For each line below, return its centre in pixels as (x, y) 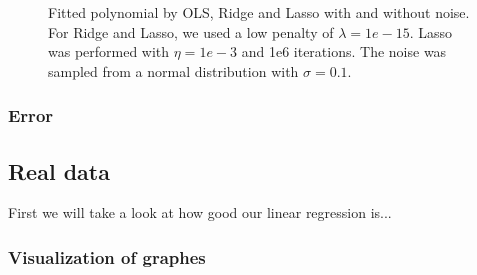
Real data (59, 170)
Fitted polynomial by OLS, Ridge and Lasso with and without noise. (259, 12)
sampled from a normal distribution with (173, 70)
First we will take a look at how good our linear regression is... (200, 212)
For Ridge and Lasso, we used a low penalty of (191, 31)
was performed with (109, 51)
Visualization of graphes (107, 256)
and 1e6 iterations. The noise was (344, 51)
